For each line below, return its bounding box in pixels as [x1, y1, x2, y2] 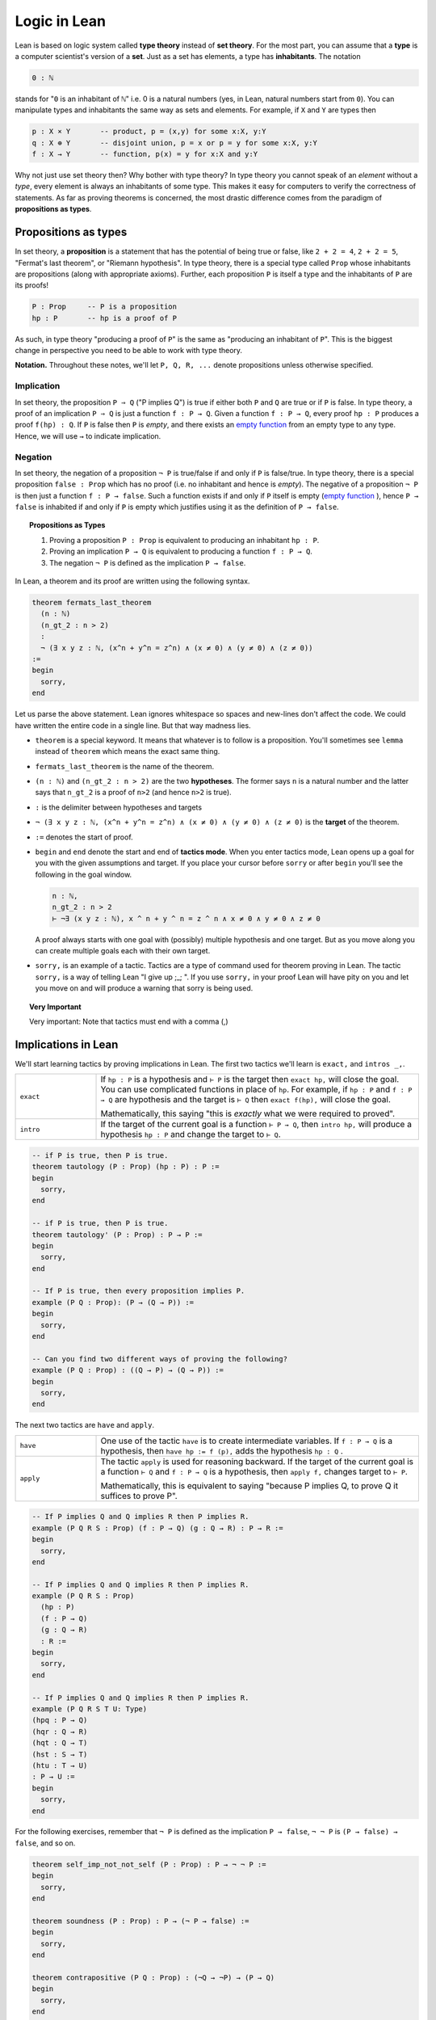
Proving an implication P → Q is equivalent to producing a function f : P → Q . [49, 546, 312, 557]
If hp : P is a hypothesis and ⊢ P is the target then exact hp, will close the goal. [100, 1074, 400, 1085]
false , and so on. [15, 1838, 76, 1848]
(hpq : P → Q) [31, 1715, 88, 1725]
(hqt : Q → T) [31, 1738, 88, 1748]
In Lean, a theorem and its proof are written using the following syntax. [15, 576, 250, 586]
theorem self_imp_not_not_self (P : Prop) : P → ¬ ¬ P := [31, 1859, 266, 1869]
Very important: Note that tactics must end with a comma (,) [29, 1016, 229, 1026]
